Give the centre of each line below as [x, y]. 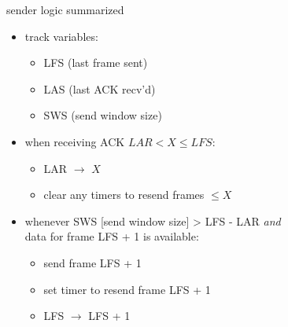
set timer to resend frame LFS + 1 [127, 289]
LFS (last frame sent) [96, 62]
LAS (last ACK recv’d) [100, 88]
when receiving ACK [75, 141]
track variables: [61, 36]
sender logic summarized [65, 9]
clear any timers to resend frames [124, 195]
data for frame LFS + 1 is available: [112, 236]
